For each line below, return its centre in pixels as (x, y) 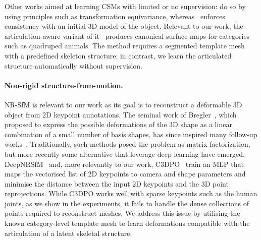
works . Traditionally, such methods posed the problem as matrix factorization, (127, 144)
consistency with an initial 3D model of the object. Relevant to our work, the (124, 26)
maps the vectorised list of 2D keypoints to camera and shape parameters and (125, 174)
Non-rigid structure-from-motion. (64, 85)
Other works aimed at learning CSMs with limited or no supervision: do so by (125, 6)
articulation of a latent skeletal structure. (68, 233)
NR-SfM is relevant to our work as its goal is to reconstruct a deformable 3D (123, 104)
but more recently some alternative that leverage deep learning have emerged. (125, 154)
